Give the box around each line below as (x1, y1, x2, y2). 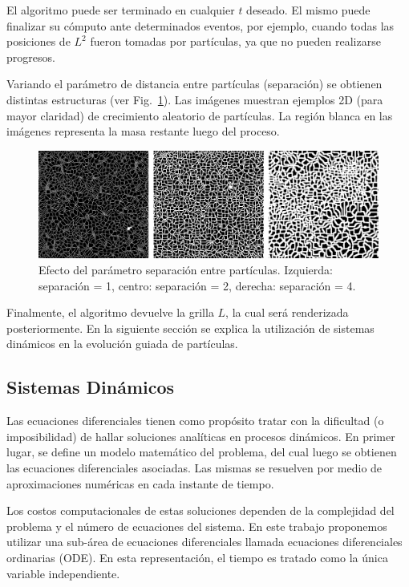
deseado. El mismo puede (246, 2, 371, 18)
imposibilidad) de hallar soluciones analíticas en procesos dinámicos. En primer (6, 427, 395, 444)
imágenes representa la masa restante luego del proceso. (6, 123, 280, 140)
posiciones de (6, 33, 71, 50)
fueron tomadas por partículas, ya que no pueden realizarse (90, 33, 381, 50)
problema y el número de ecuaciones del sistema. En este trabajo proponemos (6, 517, 387, 534)
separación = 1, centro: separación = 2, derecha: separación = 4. (38, 277, 356, 293)
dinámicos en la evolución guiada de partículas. (6, 335, 238, 352)
